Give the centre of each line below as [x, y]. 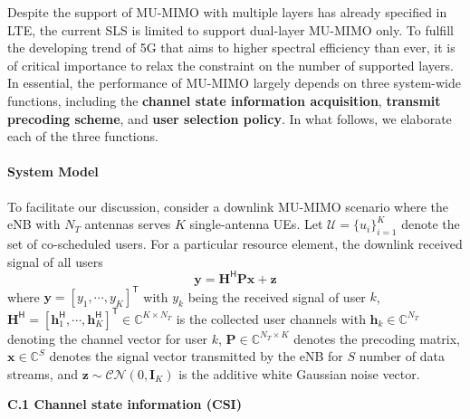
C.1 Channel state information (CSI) [125, 404]
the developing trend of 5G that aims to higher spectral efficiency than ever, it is [231, 48]
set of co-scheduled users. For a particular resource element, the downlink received [235, 243]
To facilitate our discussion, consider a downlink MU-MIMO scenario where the [228, 206]
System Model [53, 171]
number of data [402, 356]
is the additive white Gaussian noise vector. [299, 373]
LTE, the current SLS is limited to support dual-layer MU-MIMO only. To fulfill [230, 29]
